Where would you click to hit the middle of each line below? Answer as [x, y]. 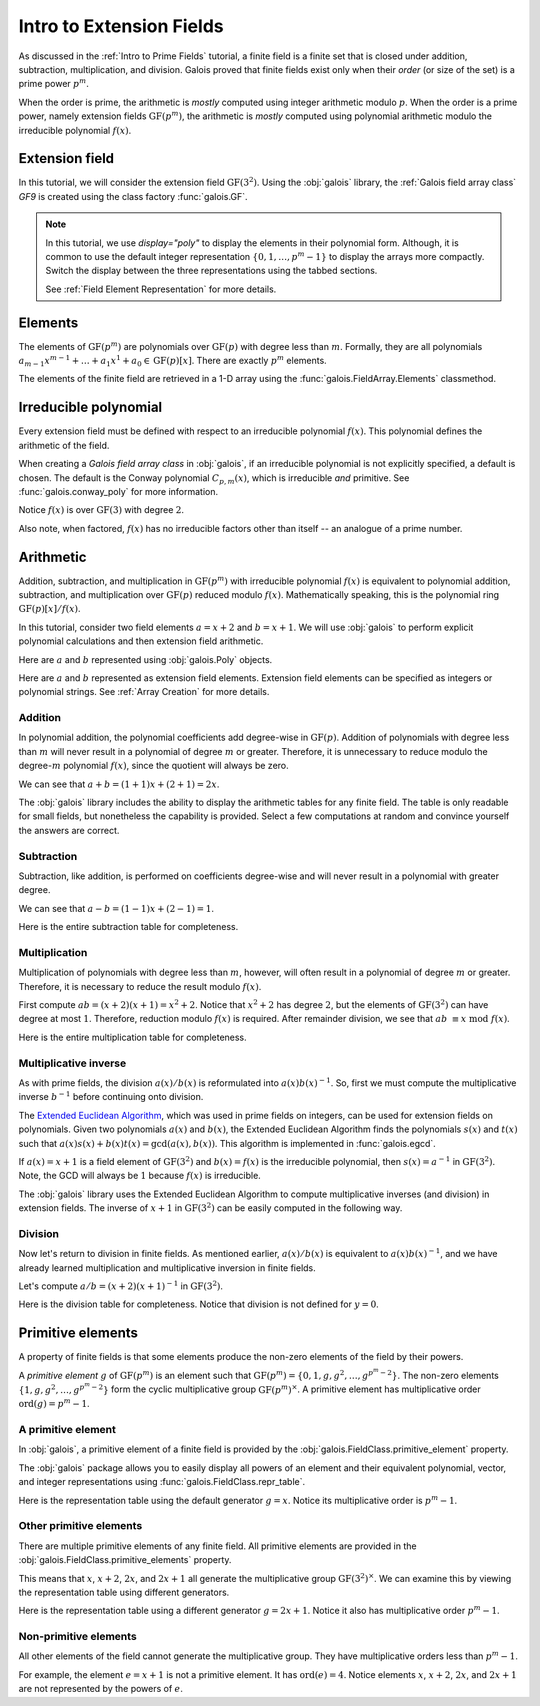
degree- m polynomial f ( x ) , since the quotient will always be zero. [153, 766]
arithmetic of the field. [64, 445]
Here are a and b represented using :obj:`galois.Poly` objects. [145, 659]
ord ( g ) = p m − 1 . [54, 1403]
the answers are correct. [69, 830]
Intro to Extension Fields [121, 26]
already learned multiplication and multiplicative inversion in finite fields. [167, 1267]
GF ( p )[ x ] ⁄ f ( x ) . [49, 609]
